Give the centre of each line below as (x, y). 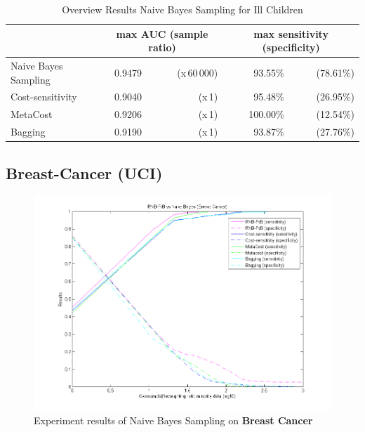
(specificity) (291, 47)
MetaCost (32, 114)
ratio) (162, 47)
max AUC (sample (162, 33)
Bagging (28, 132)
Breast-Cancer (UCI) (84, 172)
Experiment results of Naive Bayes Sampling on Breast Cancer (173, 420)
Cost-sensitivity (44, 97)
